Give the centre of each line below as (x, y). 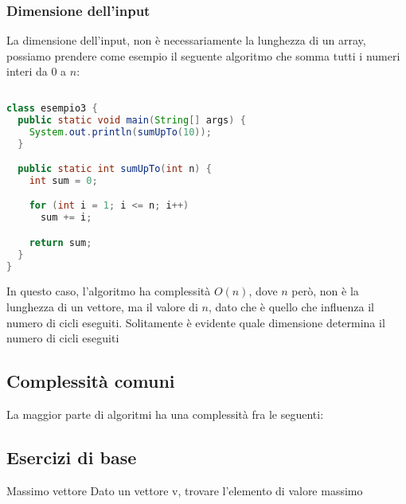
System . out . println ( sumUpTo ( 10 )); (120, 132)
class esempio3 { (52, 108)
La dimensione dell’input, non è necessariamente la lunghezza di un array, (186, 40)
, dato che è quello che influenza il (291, 307)
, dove (263, 291)
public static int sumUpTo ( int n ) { (115, 169)
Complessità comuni (91, 381)
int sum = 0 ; (63, 180)
